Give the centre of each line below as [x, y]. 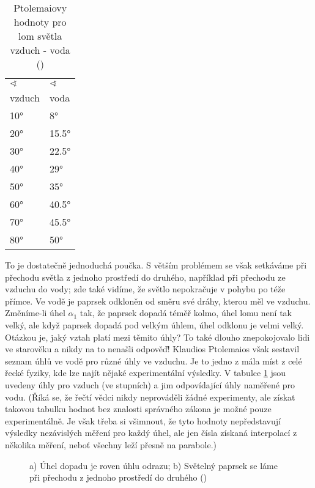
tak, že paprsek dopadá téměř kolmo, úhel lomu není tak [186, 313]
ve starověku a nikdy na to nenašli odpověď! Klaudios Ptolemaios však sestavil [152, 349]
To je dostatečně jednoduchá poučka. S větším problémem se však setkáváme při [156, 265]
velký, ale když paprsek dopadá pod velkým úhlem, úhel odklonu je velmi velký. [154, 324]
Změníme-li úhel [35, 313]
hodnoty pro [40, 22]
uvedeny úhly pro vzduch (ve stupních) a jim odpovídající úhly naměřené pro [150, 384]
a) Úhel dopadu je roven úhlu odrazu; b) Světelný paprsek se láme [154, 465]
